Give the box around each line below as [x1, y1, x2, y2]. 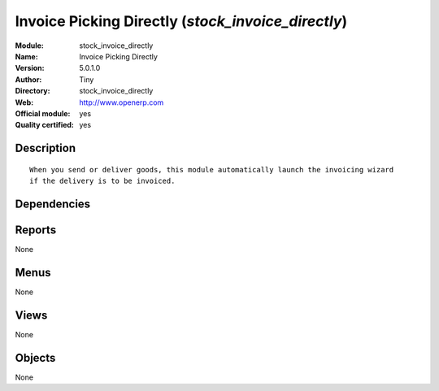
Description [15, 141, 76, 155]
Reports [15, 223, 57, 237]
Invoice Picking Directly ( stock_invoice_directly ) [15, 12, 348, 30]
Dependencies [15, 197, 91, 211]
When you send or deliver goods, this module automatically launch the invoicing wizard [29, 165, 394, 174]
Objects [15, 350, 56, 365]
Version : [15, 63, 45, 73]
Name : [15, 51, 38, 61]
